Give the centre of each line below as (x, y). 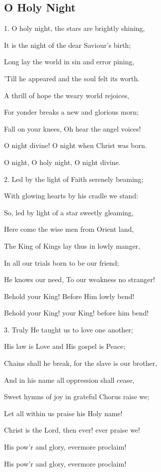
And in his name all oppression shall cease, (69, 380)
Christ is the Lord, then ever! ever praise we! (72, 430)
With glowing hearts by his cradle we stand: (71, 196)
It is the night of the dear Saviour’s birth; (68, 45)
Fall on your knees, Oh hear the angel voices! (73, 128)
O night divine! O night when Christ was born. (76, 145)
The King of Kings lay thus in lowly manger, (72, 245)
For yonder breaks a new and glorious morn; (71, 112)
